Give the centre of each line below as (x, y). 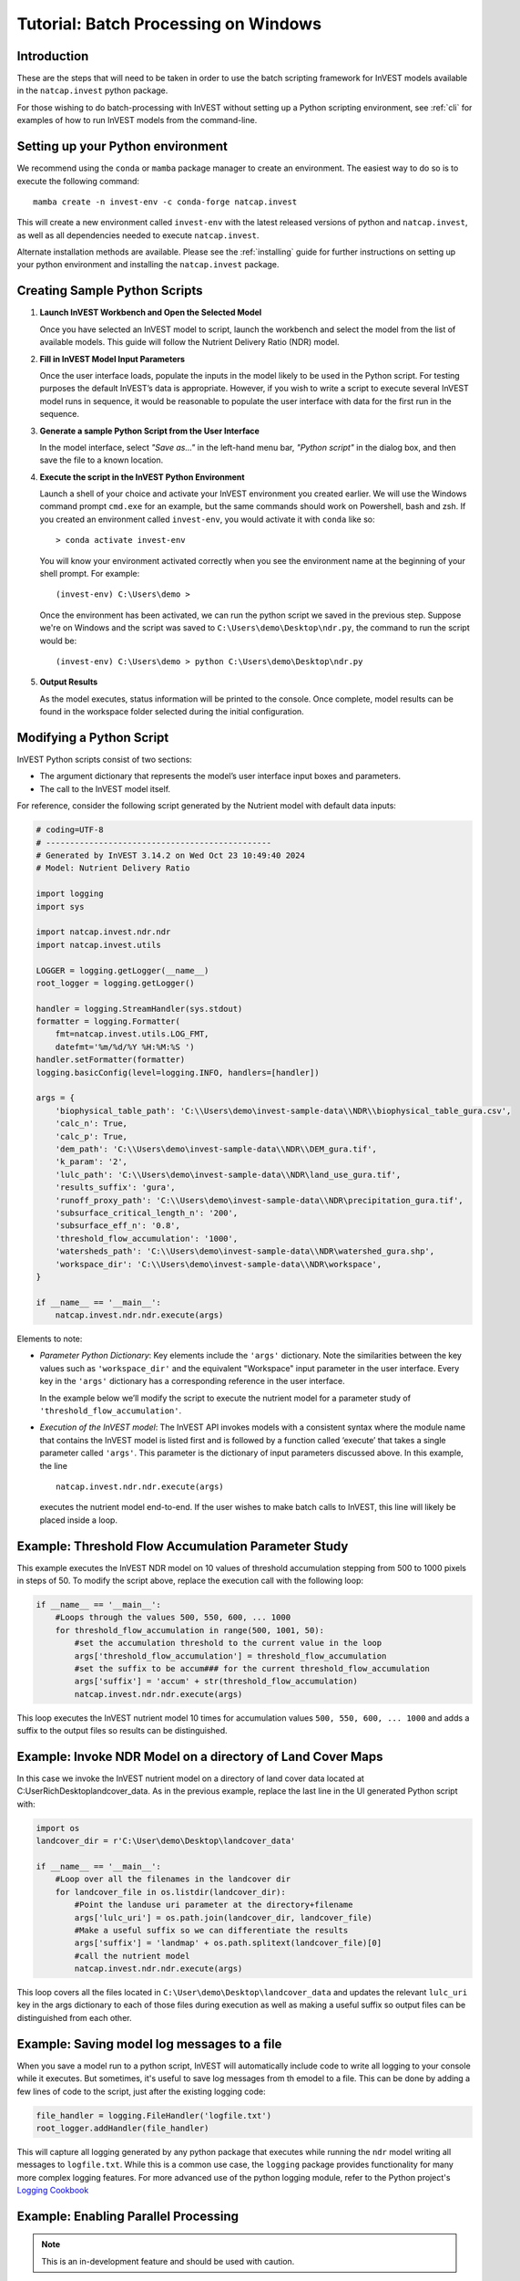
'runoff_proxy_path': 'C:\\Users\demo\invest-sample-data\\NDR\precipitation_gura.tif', (259, 1200)
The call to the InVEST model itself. (105, 788)
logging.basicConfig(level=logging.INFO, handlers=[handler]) (178, 1073)
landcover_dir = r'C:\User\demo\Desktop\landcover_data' (166, 1841)
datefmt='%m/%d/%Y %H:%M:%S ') (125, 1047)
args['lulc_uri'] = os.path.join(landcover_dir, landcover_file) (223, 1917)
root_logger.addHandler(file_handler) (122, 2128)
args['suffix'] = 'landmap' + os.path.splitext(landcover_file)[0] (228, 1943)
